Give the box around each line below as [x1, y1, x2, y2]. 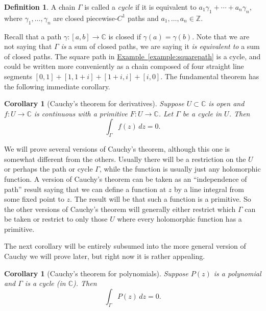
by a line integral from [174, 183, 244, 194]
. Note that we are [192, 31, 250, 41]
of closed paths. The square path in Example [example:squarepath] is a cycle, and [4, 51, 261, 61]
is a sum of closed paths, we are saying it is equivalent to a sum [61, 41, 260, 52]
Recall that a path [4, 31, 62, 41]
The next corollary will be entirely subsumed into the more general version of [4, 241, 246, 251]
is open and [208, 98, 245, 109]
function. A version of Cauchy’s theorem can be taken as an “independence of [4, 173, 247, 184]
